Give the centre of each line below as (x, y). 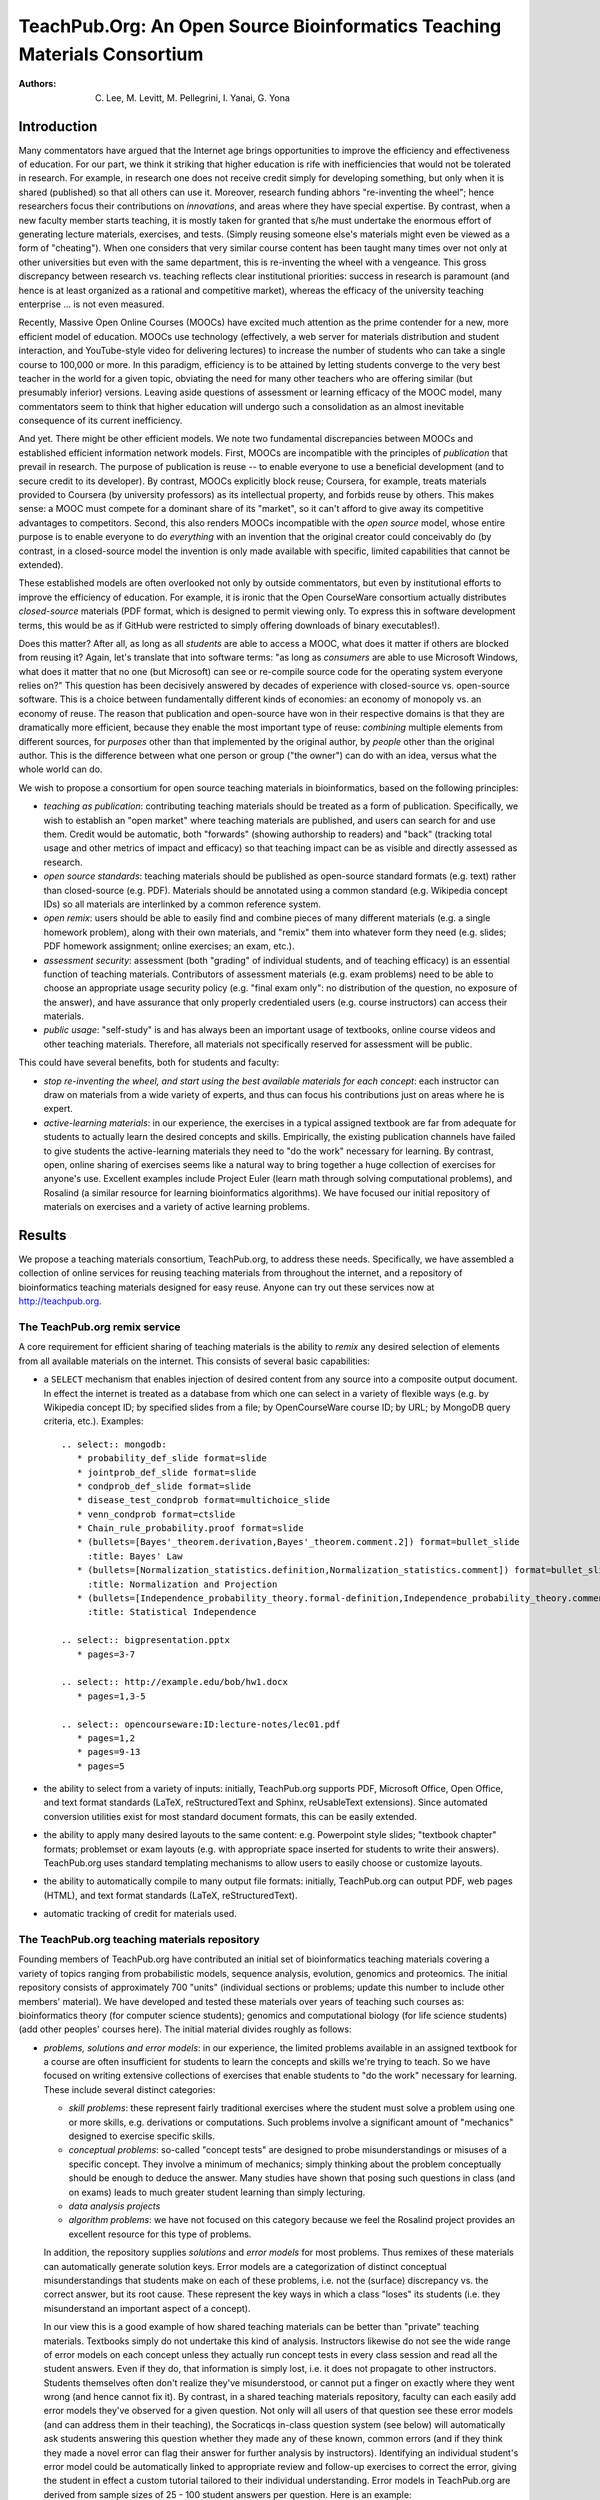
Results (42, 1235)
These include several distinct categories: (129, 2089)
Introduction (58, 126)
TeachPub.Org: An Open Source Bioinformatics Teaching (260, 26)
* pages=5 (100, 1766)
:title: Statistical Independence (172, 1612)
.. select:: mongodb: (114, 1444)
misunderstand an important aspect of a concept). (147, 2308)
